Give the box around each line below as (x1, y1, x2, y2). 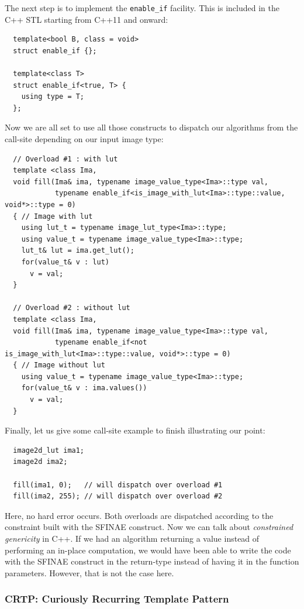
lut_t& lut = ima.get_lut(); (21, 246, 134, 255)
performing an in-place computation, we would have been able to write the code (5, 543, 291, 556)
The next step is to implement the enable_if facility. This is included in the (5, 2, 279, 13)
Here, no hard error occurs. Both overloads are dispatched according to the (5, 509, 274, 521)
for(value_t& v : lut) (21, 257, 109, 266)
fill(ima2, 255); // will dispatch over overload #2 (13, 492, 223, 501)
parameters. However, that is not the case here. (5, 566, 174, 579)
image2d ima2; (13, 457, 68, 466)
